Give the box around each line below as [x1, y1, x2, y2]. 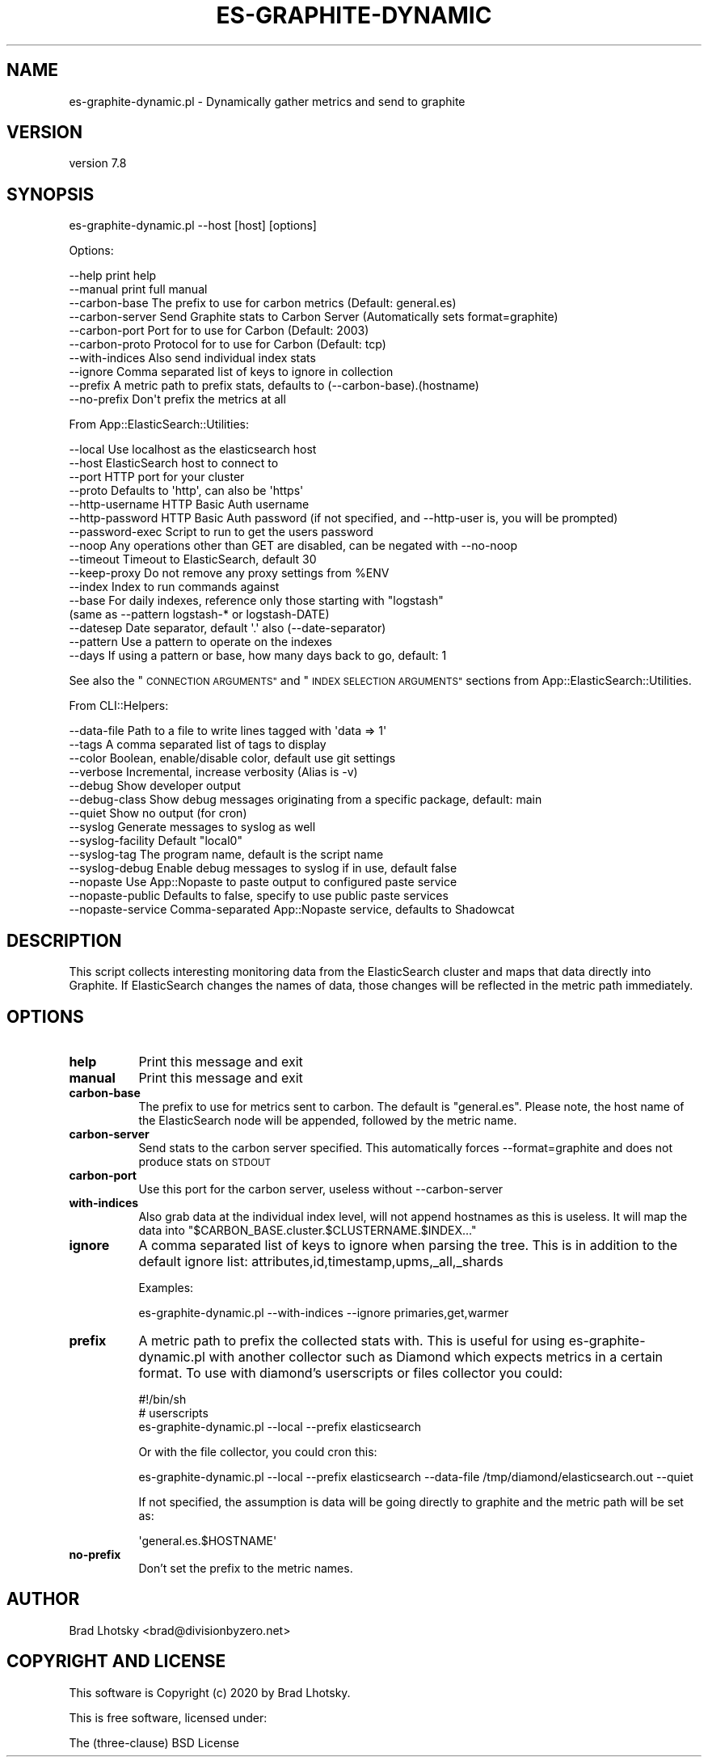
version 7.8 [69, 156, 127, 171]
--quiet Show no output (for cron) [69, 806, 247, 821]
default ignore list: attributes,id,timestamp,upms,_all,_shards [138, 1252, 504, 1269]
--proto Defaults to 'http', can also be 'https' [69, 484, 304, 498]
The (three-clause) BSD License [69, 1735, 240, 1750]
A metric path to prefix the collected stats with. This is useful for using [138, 1332, 566, 1349]
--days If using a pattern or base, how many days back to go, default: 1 [69, 648, 447, 663]
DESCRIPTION [6, 930, 122, 951]
